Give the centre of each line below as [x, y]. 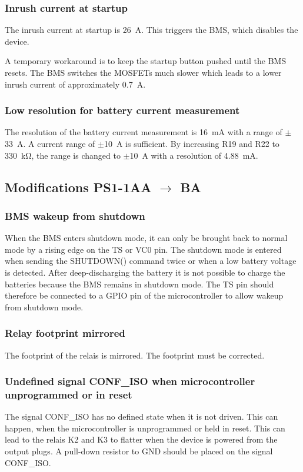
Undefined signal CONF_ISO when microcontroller [130, 381]
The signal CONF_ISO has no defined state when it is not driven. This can [141, 416]
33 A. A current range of [50, 143]
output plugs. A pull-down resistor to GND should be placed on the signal [139, 451]
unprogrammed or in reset [69, 394]
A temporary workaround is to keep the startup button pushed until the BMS [146, 61]
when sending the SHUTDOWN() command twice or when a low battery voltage [151, 261]
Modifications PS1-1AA [78, 187]
